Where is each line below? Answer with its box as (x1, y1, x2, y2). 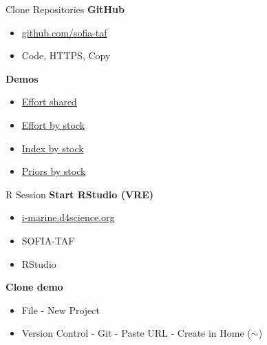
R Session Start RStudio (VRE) (6, 187, 154, 201)
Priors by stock (21, 164, 86, 178)
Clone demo (6, 280, 63, 294)
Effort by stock (21, 117, 85, 132)
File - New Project (21, 302, 100, 317)
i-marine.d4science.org (21, 210, 115, 224)
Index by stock (21, 140, 84, 155)
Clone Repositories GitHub (6, 2, 125, 16)
